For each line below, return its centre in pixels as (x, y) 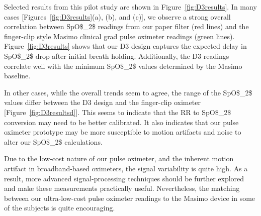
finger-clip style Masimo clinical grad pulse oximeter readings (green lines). (119, 36)
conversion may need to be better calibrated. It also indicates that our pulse (121, 122)
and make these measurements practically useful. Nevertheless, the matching (122, 188)
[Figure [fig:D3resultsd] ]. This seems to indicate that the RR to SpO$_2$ (118, 112)
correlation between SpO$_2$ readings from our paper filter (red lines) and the (126, 26)
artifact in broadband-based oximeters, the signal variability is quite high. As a (126, 168)
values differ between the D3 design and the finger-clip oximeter (102, 102)
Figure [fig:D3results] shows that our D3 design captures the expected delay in (125, 46)
